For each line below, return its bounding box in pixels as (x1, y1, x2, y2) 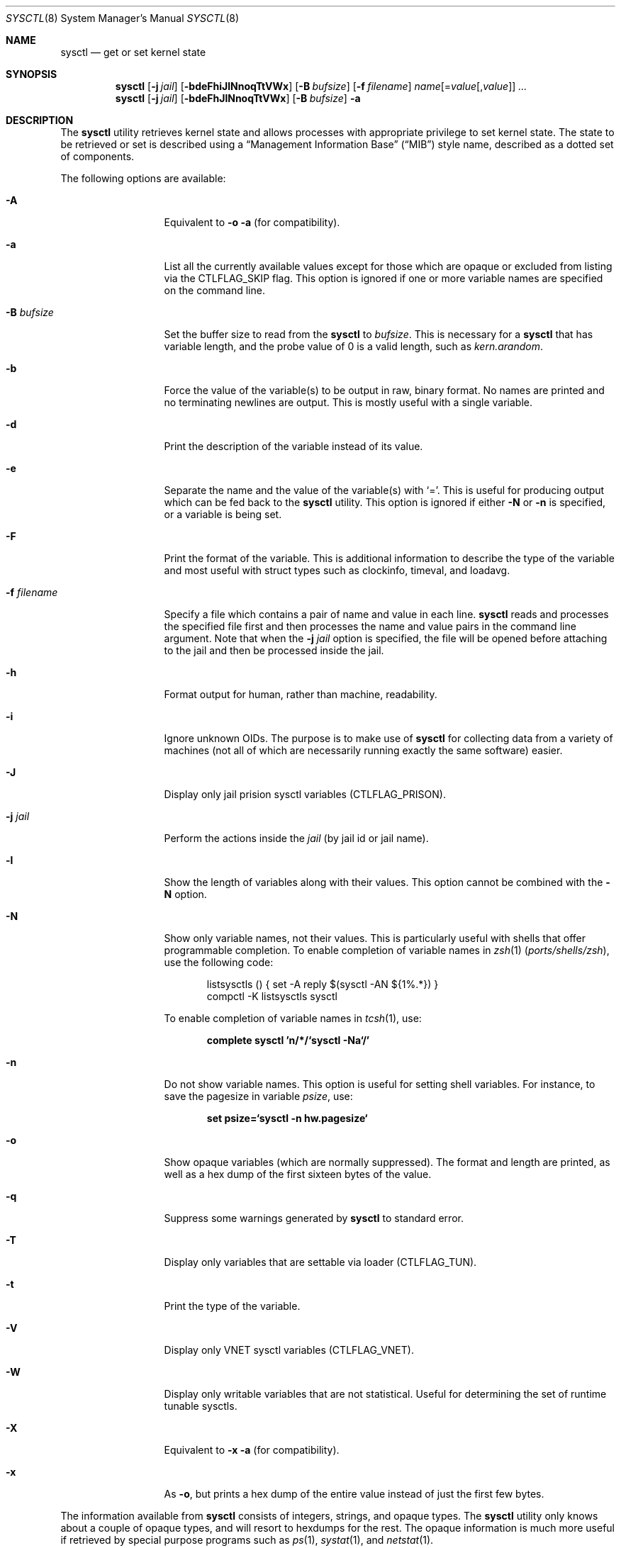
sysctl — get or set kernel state (60, 46, 206, 58)
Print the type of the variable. (164, 1300, 301, 1312)
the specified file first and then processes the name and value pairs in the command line (164, 620, 576, 632)
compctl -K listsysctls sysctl (206, 990, 337, 1002)
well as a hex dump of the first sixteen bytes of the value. (164, 1168, 432, 1180)
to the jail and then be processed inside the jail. (164, 644, 384, 656)
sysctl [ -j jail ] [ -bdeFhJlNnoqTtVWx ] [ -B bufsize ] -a (115, 92, 361, 104)
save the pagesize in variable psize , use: (164, 1090, 353, 1102)
